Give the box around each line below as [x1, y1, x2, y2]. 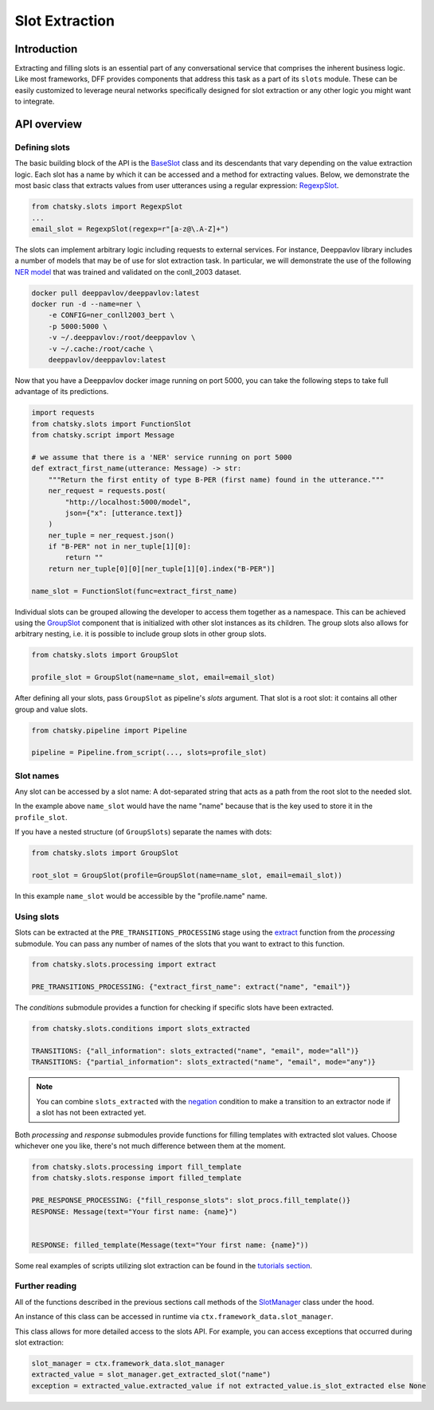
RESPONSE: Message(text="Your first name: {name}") [31, 1207, 238, 1216]
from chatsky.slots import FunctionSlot [31, 419, 191, 428]
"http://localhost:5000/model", [65, 498, 191, 506]
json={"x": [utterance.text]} [65, 508, 183, 518]
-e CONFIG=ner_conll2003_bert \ [48, 311, 175, 320]
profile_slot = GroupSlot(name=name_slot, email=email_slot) [31, 673, 276, 682]
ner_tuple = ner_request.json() [48, 530, 175, 540]
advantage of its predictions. [14, 387, 109, 396]
